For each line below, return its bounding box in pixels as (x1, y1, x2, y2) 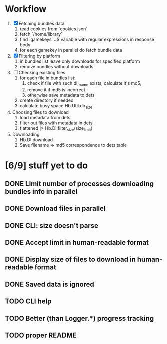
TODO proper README (5, 331, 77, 340)
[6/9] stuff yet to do (5, 160, 88, 171)
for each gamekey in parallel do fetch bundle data (19, 47, 122, 53)
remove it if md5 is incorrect (27, 86, 86, 93)
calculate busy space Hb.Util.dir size (19, 102, 93, 110)
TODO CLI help (5, 297, 52, 306)
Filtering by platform (18, 53, 61, 59)
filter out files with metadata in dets (19, 120, 93, 126)
